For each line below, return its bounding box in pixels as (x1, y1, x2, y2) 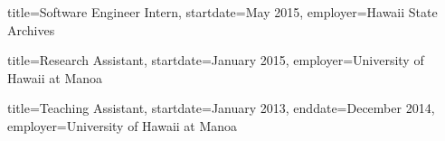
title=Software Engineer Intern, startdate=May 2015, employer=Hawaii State (7, 3, 438, 21)
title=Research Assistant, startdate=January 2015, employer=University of (7, 51, 424, 70)
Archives (7, 20, 55, 39)
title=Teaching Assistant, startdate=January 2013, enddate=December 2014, (7, 99, 435, 117)
